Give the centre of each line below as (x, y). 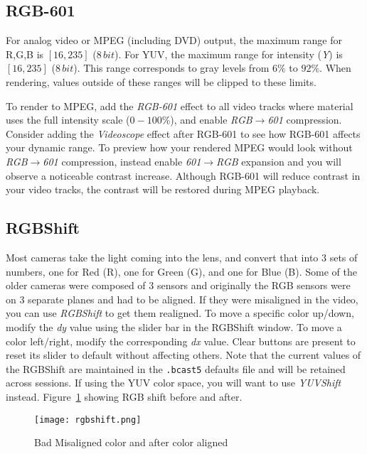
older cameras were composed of (76, 285)
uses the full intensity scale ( (68, 120)
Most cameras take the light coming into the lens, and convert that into (162, 257)
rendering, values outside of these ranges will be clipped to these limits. (161, 81)
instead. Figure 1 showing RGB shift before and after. (124, 396)
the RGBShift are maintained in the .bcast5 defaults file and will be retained (176, 368)
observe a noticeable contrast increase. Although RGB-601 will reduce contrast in (183, 175)
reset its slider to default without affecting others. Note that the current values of (183, 355)
